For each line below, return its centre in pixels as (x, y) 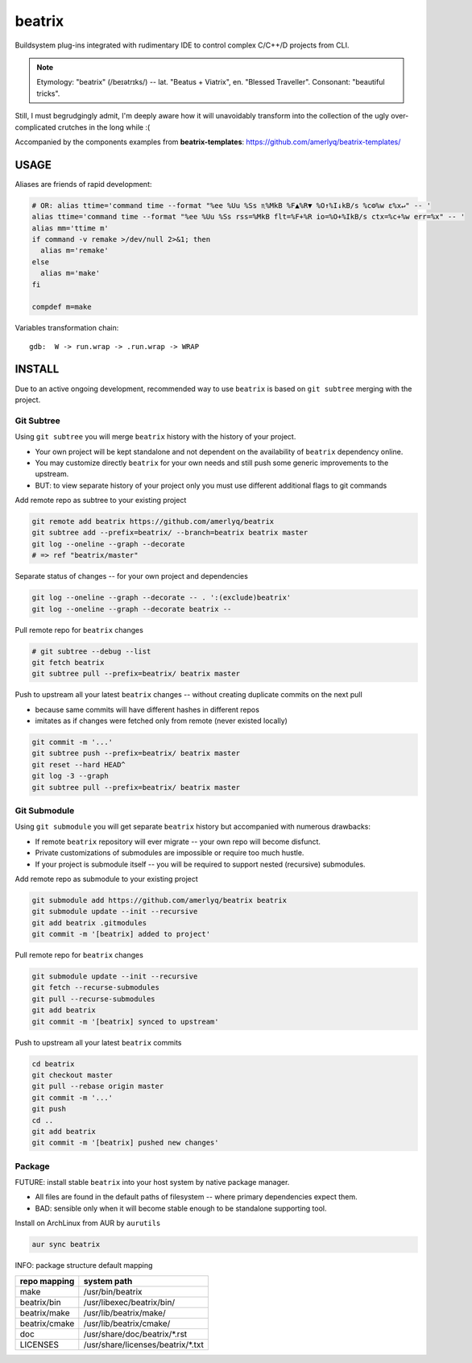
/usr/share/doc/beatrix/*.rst (135, 1334)
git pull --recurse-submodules (94, 999)
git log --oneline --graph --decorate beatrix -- (132, 609)
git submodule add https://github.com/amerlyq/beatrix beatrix (159, 900)
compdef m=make (62, 307)
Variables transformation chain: (67, 328)
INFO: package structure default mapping (84, 1265)
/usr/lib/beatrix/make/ (124, 1312)
